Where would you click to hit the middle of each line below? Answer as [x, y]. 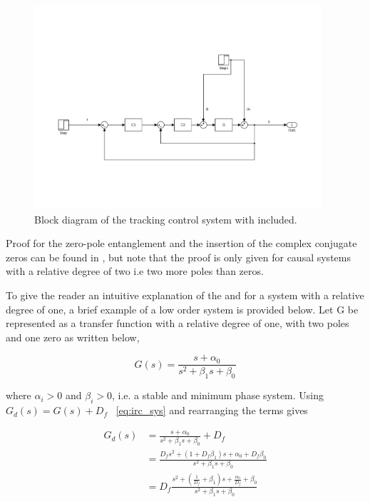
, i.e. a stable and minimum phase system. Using [218, 395]
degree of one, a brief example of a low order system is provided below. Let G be [182, 309]
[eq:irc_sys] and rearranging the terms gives [212, 410]
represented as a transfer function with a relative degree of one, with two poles [178, 323]
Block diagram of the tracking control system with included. [166, 219]
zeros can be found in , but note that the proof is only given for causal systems [178, 257]
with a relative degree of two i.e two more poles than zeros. [135, 271]
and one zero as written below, [73, 337]
